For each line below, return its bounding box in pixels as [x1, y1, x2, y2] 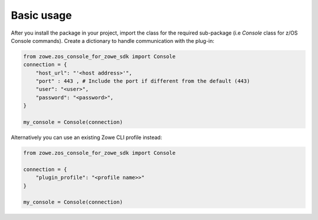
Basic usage [11, 9, 72, 22]
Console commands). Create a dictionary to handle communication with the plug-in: [11, 37, 215, 44]
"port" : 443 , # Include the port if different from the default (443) [35, 78, 250, 84]
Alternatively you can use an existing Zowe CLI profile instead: [11, 134, 163, 141]
